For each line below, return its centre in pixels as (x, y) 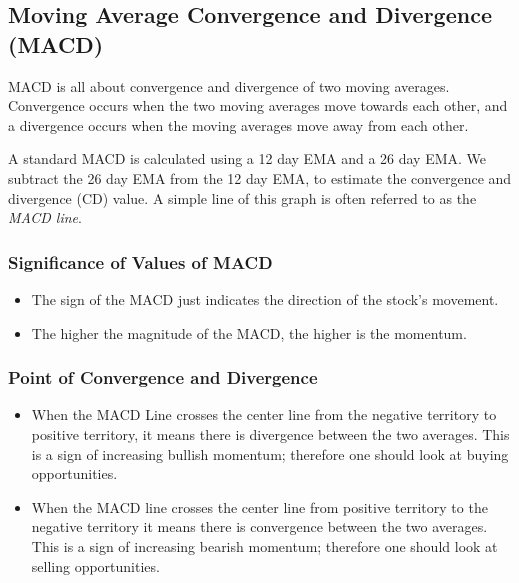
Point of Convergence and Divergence (163, 377)
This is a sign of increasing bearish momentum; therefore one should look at (264, 545)
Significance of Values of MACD (140, 261)
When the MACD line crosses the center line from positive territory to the (259, 506)
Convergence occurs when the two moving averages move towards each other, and (258, 105)
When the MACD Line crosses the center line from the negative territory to (264, 414)
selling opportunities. (95, 565)
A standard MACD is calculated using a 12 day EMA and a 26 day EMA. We (247, 158)
